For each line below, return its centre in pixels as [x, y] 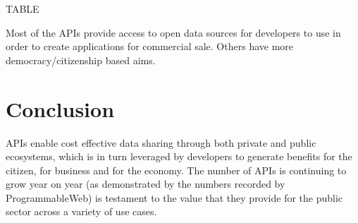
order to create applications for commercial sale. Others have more [150, 46]
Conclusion [60, 108]
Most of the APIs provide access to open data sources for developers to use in [173, 32]
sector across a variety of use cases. [81, 211]
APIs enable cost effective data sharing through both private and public [161, 142]
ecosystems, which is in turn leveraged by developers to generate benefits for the [179, 156]
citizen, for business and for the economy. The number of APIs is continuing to [176, 170]
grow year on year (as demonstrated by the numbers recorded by [146, 184]
